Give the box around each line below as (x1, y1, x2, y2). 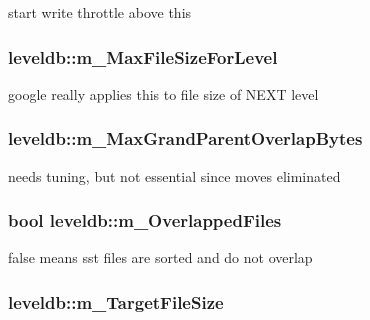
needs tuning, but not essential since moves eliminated (8, 165, 341, 186)
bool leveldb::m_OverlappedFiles (8, 208, 282, 233)
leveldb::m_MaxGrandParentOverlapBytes (8, 126, 363, 151)
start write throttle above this (8, 2, 192, 22)
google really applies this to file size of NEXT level (8, 83, 319, 104)
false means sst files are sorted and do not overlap (8, 247, 313, 268)
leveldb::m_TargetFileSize (8, 289, 224, 314)
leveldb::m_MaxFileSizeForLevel (8, 44, 278, 69)
